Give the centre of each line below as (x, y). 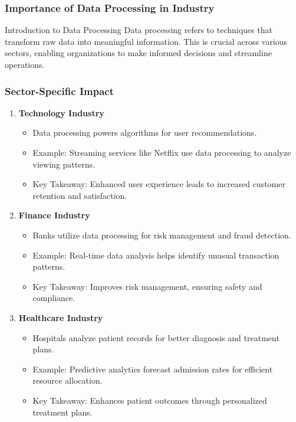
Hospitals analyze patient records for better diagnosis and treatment (156, 337)
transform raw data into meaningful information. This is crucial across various (146, 41)
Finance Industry (54, 215)
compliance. (54, 298)
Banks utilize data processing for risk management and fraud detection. (162, 235)
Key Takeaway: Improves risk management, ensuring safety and (147, 286)
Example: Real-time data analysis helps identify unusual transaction (156, 255)
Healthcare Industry (61, 317)
